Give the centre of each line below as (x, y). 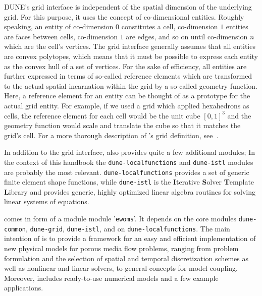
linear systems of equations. (47, 201)
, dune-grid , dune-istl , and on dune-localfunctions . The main (128, 228)
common (15, 229)
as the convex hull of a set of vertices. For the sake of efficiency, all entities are (125, 66)
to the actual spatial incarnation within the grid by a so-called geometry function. (131, 85)
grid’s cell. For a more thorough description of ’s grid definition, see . (111, 135)
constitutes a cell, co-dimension (170, 26)
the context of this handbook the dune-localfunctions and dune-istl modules (129, 162)
